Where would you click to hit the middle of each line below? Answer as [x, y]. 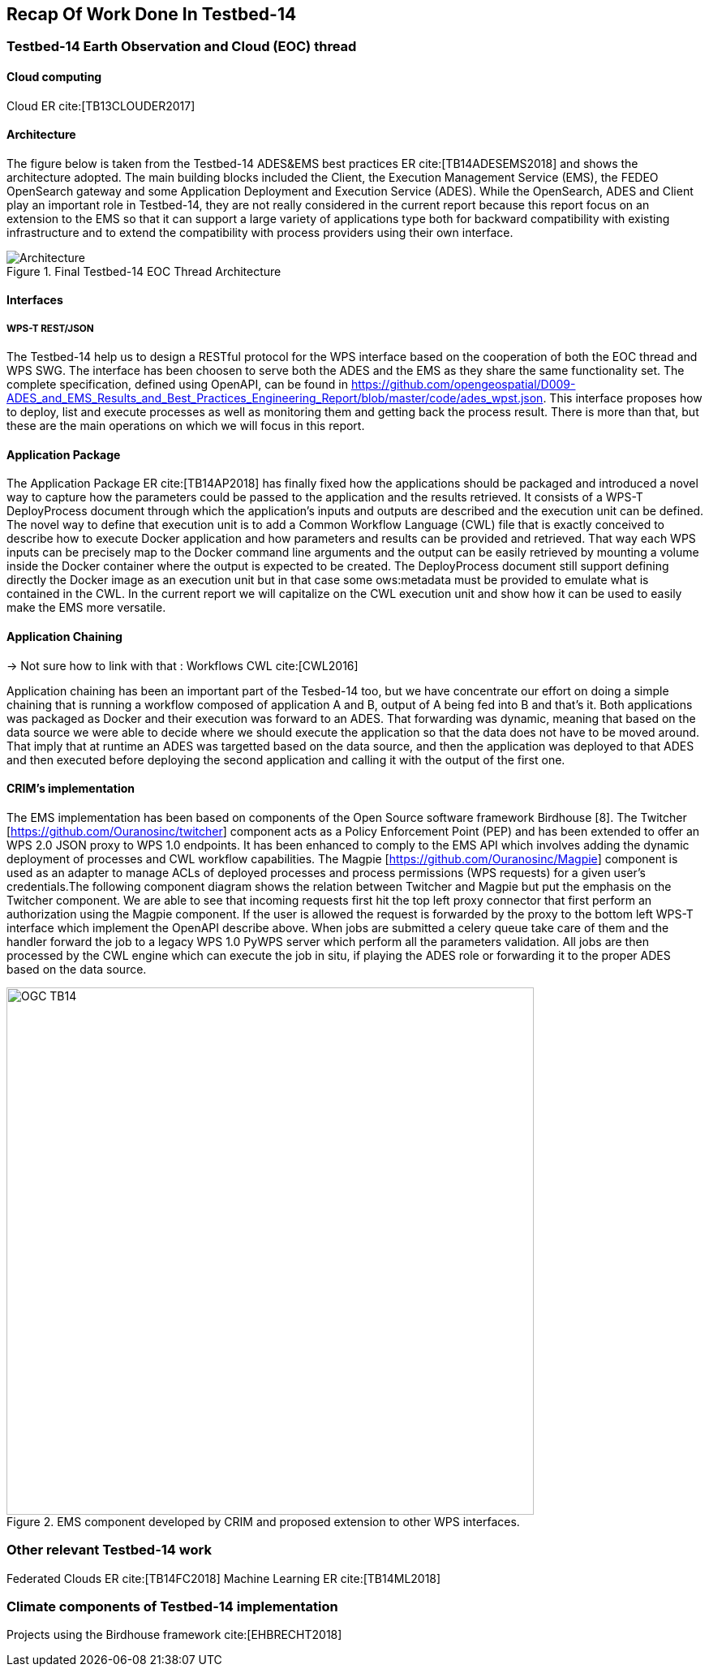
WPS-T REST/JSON [50, 328]
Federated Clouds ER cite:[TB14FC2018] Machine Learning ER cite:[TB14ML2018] [224, 1578]
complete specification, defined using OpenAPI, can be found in [177, 385]
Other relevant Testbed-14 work [109, 1550]
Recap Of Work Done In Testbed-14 [152, 14]
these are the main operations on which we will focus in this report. [186, 426]
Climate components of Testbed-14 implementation [172, 1607]
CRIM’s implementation [71, 789]
